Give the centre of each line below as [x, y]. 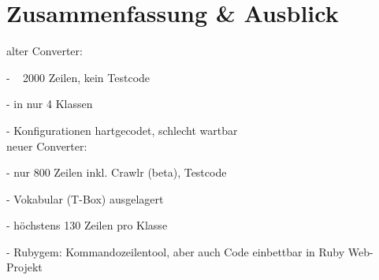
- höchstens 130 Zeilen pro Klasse [87, 225]
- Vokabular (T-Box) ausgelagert [85, 198]
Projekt [24, 267]
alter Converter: [45, 51]
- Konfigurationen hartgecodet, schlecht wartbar [122, 130]
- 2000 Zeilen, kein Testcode [78, 77]
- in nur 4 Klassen [50, 104]
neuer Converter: [47, 146]
